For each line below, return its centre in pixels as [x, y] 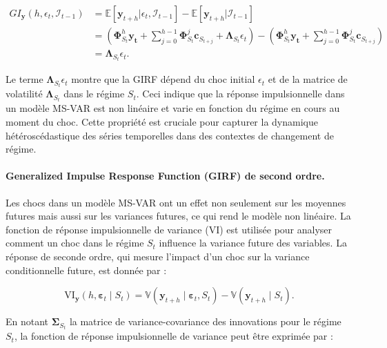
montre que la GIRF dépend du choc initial [163, 79]
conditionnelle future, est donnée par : [86, 270]
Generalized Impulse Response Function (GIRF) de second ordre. [165, 176]
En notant [27, 321]
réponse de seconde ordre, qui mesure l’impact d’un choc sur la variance [158, 256]
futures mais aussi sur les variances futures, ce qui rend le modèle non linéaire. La [178, 216]
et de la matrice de [308, 79]
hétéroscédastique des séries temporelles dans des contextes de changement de [170, 135]
